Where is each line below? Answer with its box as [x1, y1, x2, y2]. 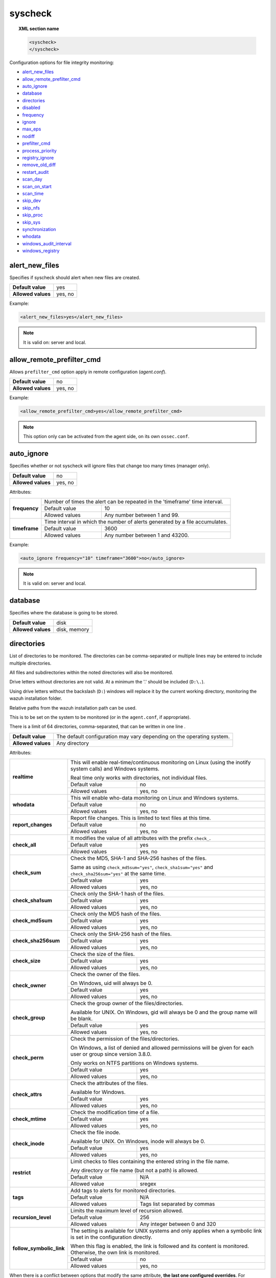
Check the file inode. [70, 1129, 121, 1136]
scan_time [22, 190, 44, 196]
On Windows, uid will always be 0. [70, 979, 153, 987]
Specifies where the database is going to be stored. [9, 610, 119, 616]
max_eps [22, 126, 41, 132]
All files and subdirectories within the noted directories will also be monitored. [9, 670, 173, 676]
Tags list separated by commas [140, 1200, 215, 1207]
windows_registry [22, 248, 60, 254]
